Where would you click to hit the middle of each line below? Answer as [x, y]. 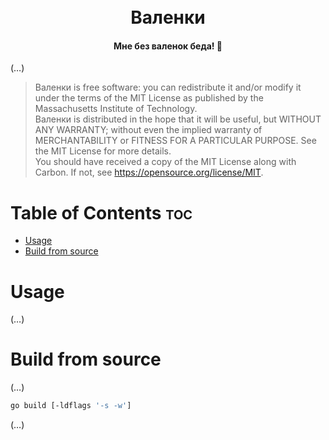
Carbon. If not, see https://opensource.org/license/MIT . [149, 172]
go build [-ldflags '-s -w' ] [71, 406]
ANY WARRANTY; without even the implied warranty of [148, 130]
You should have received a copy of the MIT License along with [165, 162]
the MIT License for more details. [103, 151]
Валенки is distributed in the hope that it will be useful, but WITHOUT [178, 119]
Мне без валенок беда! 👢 [168, 46]
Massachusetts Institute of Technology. [116, 109]
